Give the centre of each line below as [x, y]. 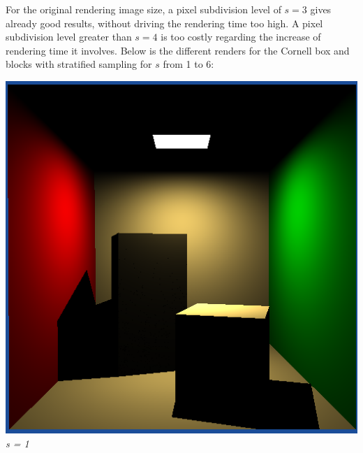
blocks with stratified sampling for [79, 64]
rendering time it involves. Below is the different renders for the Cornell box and [178, 50]
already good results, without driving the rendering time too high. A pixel [164, 23]
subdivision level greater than [69, 37]
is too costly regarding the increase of [241, 37]
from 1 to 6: [188, 64]
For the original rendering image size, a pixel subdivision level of [143, 9]
